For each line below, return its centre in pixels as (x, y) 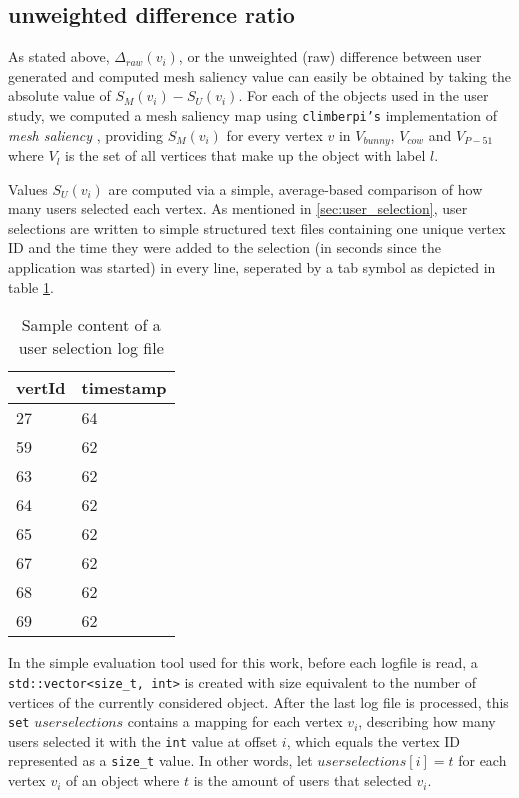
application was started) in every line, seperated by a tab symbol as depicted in (252, 267)
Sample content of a (91, 325)
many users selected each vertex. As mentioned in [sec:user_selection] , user (238, 208)
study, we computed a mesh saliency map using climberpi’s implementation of (252, 114)
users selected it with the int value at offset (143, 740)
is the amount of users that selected (302, 780)
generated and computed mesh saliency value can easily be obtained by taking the (260, 75)
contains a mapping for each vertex (235, 721)
